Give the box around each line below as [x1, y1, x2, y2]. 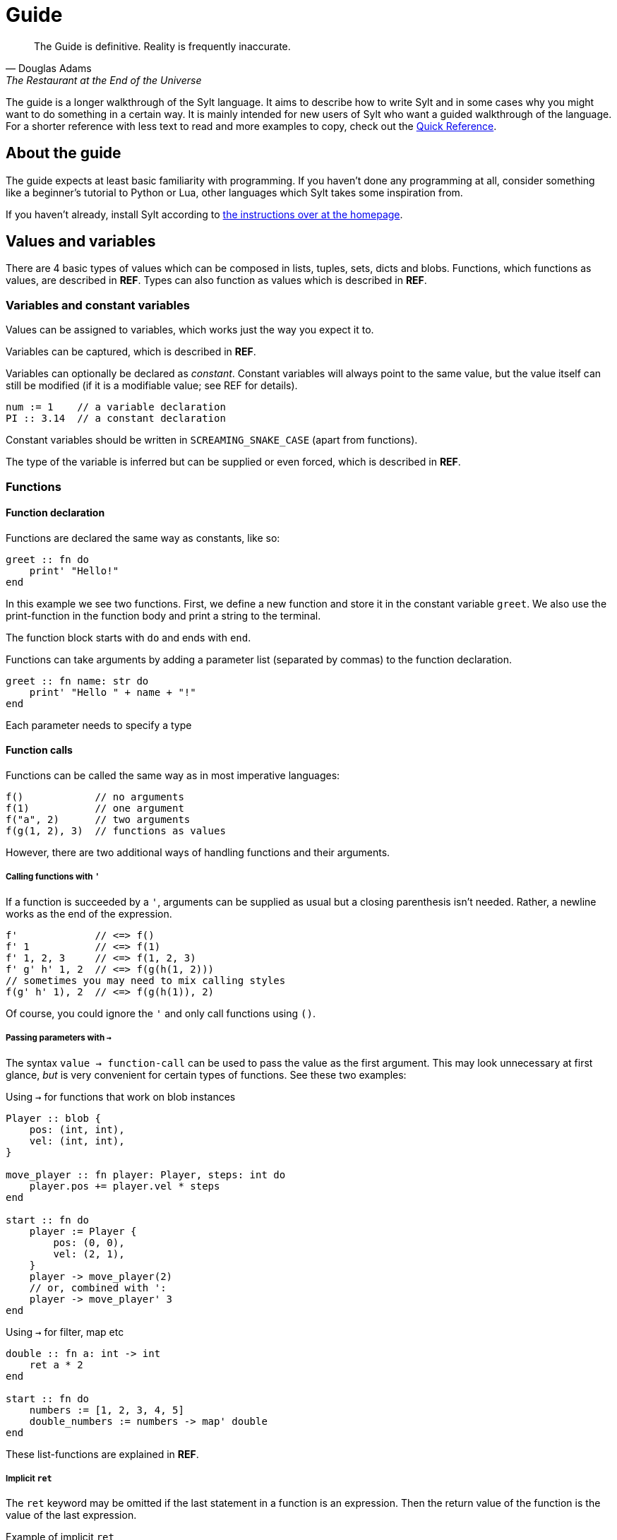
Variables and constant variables [6, 297, 190, 312]
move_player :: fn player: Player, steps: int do [6, 1168, 286, 1180]
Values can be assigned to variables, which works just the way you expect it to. [6, 324, 374, 336]
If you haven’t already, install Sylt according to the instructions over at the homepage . [6, 208, 403, 220]
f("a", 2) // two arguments [6, 814, 191, 825]
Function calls [6, 744, 73, 757]
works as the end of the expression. [6, 907, 172, 920]
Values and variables [6, 232, 156, 251]
